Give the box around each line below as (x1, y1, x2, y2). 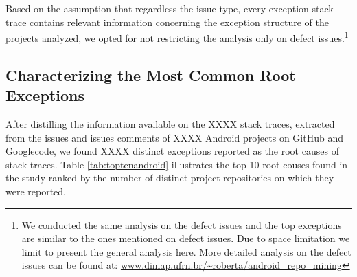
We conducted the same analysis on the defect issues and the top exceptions (21, 217, 342, 232)
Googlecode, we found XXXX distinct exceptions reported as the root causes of (5, 144, 339, 158)
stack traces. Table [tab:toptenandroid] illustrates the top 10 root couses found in (5, 157, 348, 171)
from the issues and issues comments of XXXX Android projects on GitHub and (5, 130, 343, 144)
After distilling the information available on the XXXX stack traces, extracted (5, 117, 335, 131)
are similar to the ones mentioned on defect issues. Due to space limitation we (21, 231, 350, 245)
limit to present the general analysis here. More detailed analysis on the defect (21, 244, 352, 258)
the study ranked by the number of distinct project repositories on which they (5, 170, 334, 185)
